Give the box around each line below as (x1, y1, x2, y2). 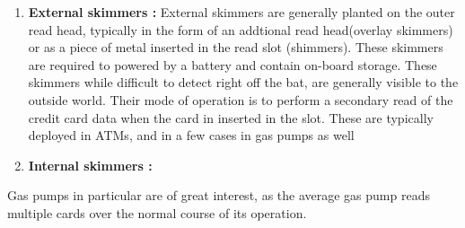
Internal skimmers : (28, 155, 153, 174)
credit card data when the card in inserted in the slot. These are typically (28, 108, 434, 127)
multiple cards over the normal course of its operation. (7, 203, 307, 222)
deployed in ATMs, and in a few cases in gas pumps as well (28, 126, 355, 145)
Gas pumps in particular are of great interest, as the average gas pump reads (7, 186, 430, 205)
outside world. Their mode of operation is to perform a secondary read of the (28, 90, 453, 109)
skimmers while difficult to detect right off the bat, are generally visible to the (28, 73, 459, 92)
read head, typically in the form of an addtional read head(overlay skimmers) (28, 20, 453, 39)
